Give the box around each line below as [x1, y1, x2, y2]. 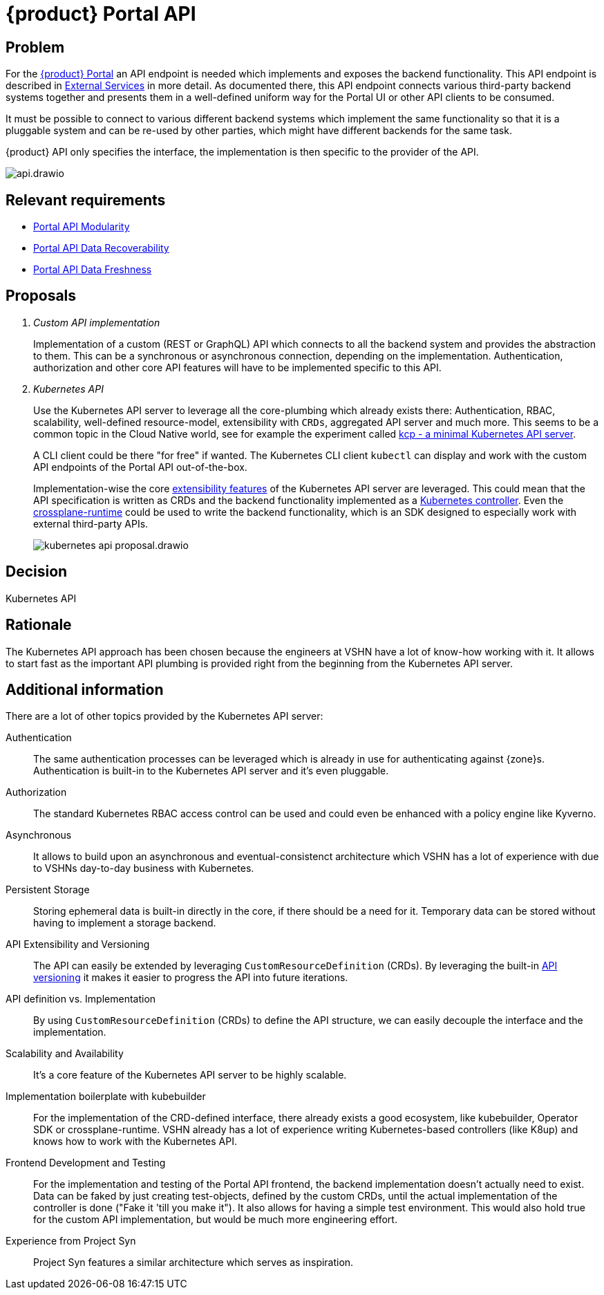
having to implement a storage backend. [33, 917, 216, 929]
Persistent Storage [6, 884, 90, 896]
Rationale [6, 616, 72, 634]
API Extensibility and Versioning [6, 938, 150, 951]
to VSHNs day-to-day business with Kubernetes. [33, 862, 254, 875]
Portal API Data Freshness [33, 263, 152, 276]
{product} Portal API [6, 2, 196, 26]
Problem [6, 38, 65, 56]
